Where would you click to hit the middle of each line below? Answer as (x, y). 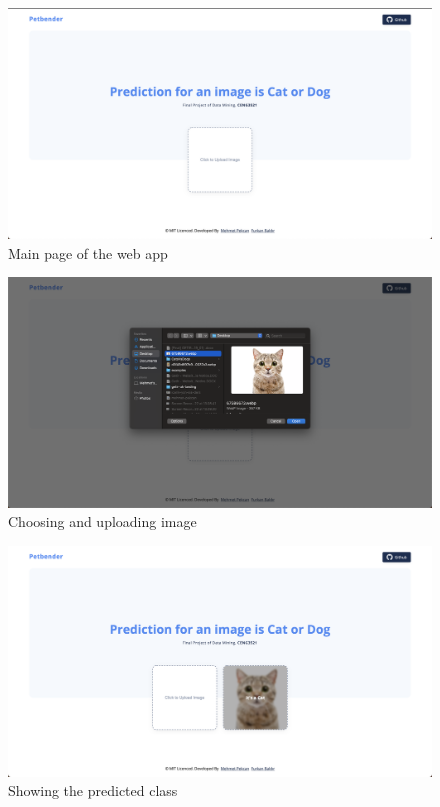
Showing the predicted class (93, 790)
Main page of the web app (88, 252)
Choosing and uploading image (102, 521)
